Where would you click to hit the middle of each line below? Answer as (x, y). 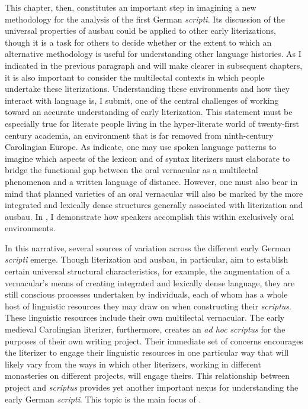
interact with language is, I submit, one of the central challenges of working (142, 100)
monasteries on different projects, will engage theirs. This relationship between (147, 376)
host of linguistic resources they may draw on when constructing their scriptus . (148, 306)
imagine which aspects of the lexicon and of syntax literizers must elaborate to (147, 158)
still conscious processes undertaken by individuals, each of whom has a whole (146, 294)
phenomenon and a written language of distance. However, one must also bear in (151, 181)
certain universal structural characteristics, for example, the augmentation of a (147, 271)
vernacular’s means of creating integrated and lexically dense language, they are (150, 282)
